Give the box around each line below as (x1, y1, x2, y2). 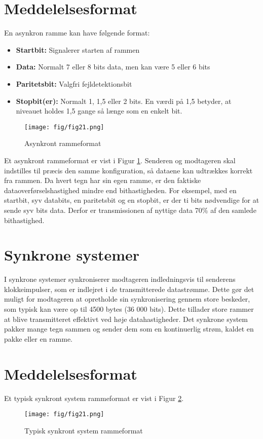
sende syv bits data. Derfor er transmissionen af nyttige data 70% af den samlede (4, 204, 256, 215)
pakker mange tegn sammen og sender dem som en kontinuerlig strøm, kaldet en (4, 323, 254, 334)
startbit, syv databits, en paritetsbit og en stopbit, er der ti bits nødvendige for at (4, 195, 259, 205)
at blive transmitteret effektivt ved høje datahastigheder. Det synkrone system (4, 313, 248, 324)
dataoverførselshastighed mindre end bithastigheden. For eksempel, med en (4, 185, 237, 195)
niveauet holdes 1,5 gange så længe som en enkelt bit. (16, 105, 182, 116)
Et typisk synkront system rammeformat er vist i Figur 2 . (4, 392, 184, 403)
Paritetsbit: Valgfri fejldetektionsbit (16, 78, 132, 89)
